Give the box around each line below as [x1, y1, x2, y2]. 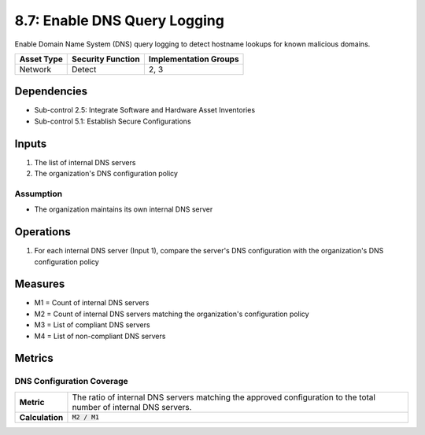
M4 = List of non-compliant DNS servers [34, 331, 166, 341]
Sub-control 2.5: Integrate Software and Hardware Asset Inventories [34, 105, 256, 115]
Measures [14, 278, 65, 291]
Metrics [14, 352, 54, 365]
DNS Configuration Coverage [14, 376, 129, 387]
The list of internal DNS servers [34, 157, 136, 167]
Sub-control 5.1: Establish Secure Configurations [34, 116, 192, 126]
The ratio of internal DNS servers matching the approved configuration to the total [72, 392, 375, 403]
